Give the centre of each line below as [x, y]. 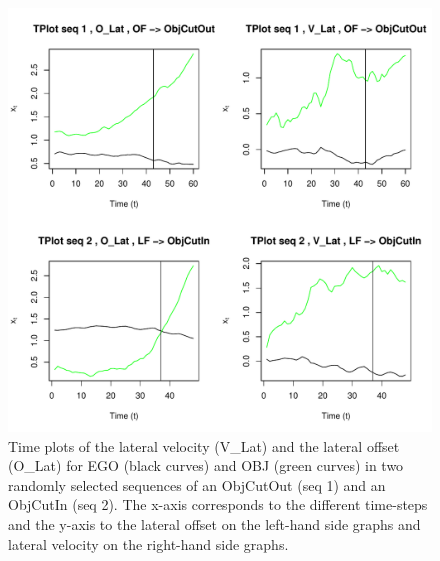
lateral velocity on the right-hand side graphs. [148, 543]
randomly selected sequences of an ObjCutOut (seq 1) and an [197, 484]
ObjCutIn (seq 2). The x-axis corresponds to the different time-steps [218, 504]
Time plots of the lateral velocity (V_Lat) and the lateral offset [204, 445]
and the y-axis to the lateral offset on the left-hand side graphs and [214, 523]
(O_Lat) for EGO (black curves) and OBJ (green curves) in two [206, 465]
